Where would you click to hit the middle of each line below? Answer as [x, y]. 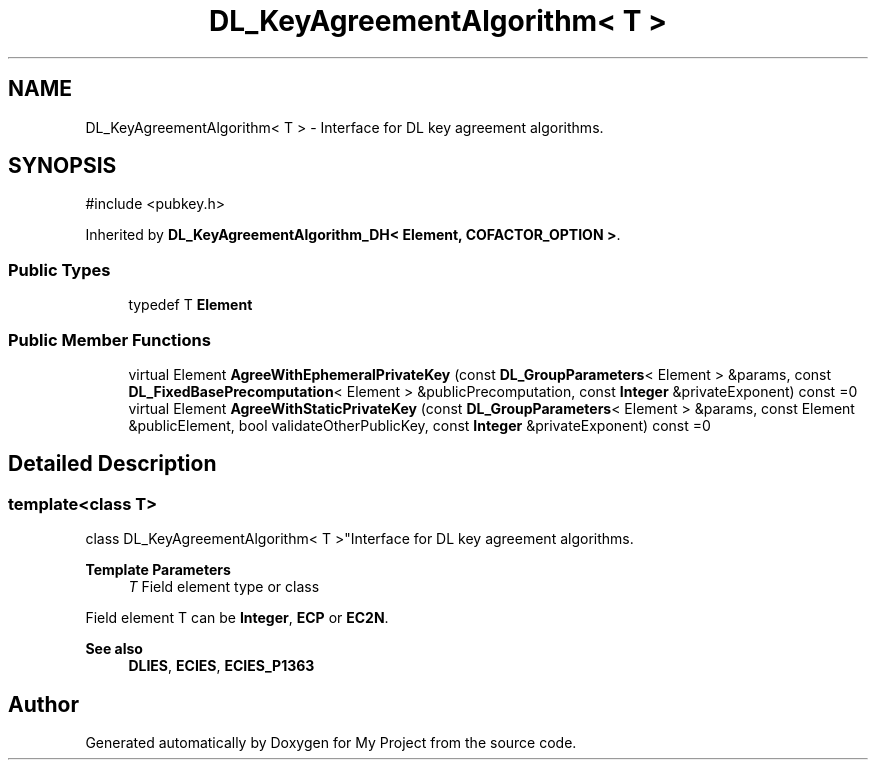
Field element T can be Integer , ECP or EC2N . [237, 618]
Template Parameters [158, 570]
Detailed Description [112, 464]
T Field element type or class [224, 587]
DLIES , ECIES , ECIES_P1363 [221, 666]
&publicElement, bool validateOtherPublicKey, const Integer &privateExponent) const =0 [419, 425]
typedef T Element [190, 305]
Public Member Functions [109, 339]
